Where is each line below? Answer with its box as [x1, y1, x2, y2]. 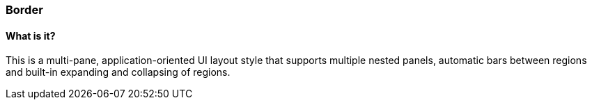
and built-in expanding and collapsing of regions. [6, 66, 231, 79]
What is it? [6, 29, 56, 42]
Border [6, 3, 43, 17]
